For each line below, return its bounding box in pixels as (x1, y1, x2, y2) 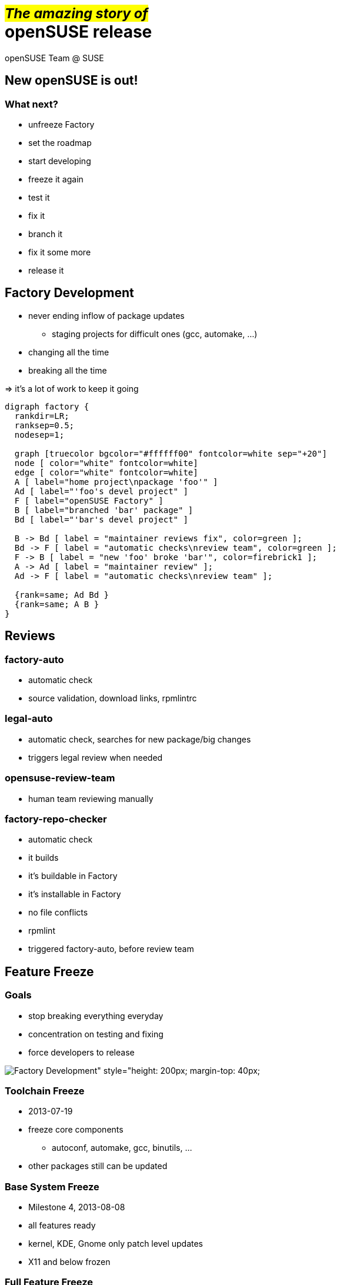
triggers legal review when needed (28, 752, 163, 763)
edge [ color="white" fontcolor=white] (14, 467, 198, 477)
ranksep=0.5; (14, 420, 75, 430)
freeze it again (28, 174, 84, 184)
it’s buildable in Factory (28, 871, 118, 881)
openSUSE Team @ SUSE (5, 52, 104, 63)
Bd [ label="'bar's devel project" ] (14, 514, 188, 524)
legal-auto (5, 713, 53, 725)
